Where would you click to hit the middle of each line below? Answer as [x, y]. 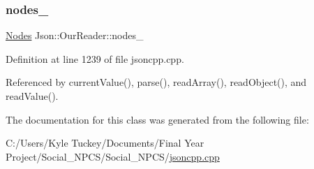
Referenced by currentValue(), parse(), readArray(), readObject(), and [156, 82]
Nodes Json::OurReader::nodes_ [75, 35]
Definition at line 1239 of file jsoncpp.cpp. [95, 58]
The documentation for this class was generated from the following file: [157, 119]
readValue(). [32, 96]
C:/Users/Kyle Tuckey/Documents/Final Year [105, 143]
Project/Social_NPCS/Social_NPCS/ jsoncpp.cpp [113, 156]
